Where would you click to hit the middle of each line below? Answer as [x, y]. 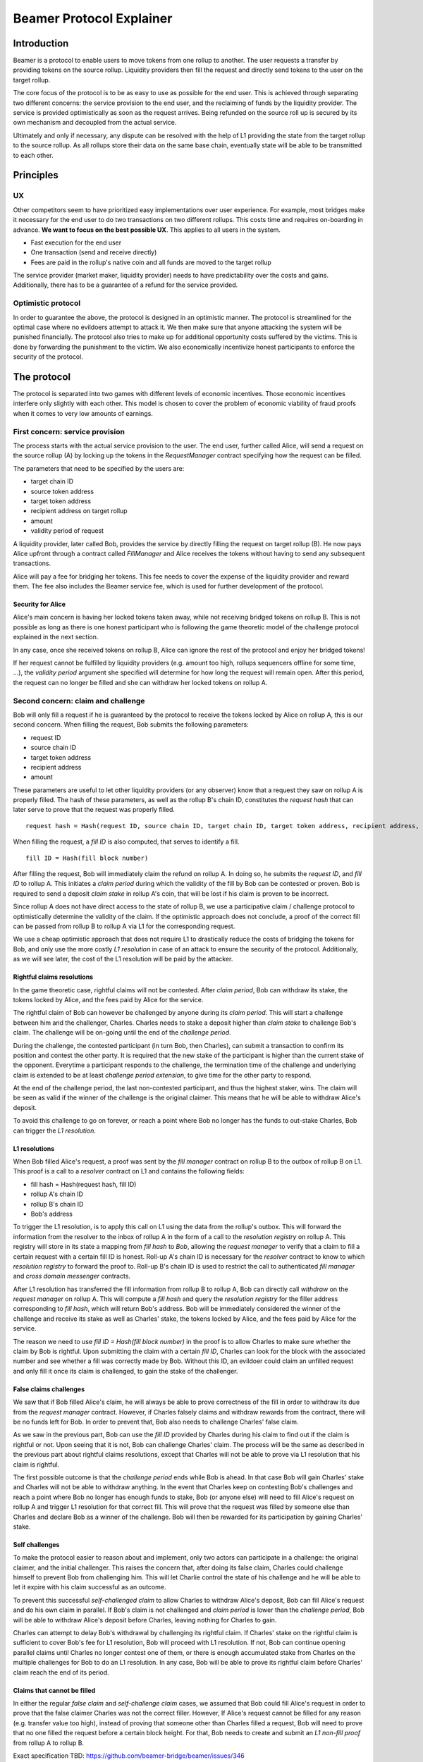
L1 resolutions [34, 1148]
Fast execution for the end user [76, 242]
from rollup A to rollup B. [49, 1743]
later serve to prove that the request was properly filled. [94, 810]
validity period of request [67, 531]
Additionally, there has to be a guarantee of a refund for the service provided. [125, 285]
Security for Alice [39, 604]
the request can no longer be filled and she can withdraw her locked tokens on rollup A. [140, 682]
